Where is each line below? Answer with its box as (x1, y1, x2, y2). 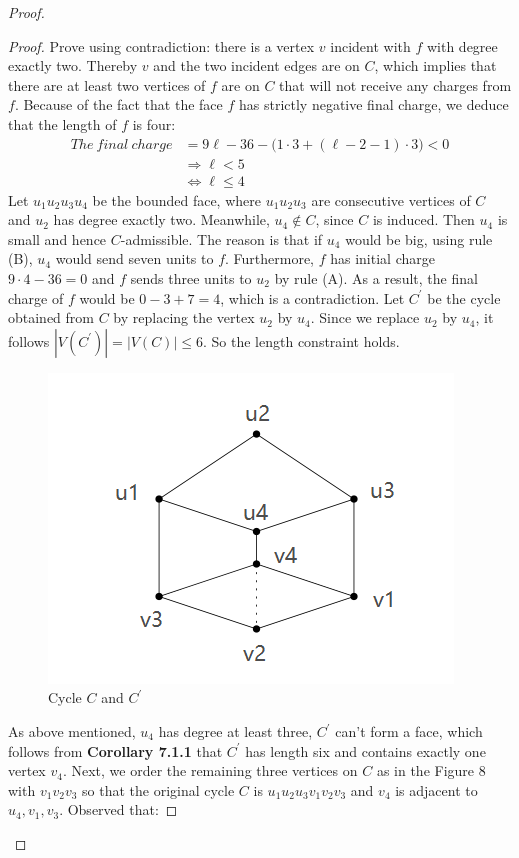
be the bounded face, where (92, 189, 261, 210)
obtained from (8, 307, 95, 328)
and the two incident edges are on (153, 55, 360, 76)
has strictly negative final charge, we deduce (238, 94, 509, 115)
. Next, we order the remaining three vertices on (62, 760, 358, 781)
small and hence (8, 228, 107, 249)
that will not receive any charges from (279, 74, 512, 95)
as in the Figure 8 (376, 760, 486, 781)
